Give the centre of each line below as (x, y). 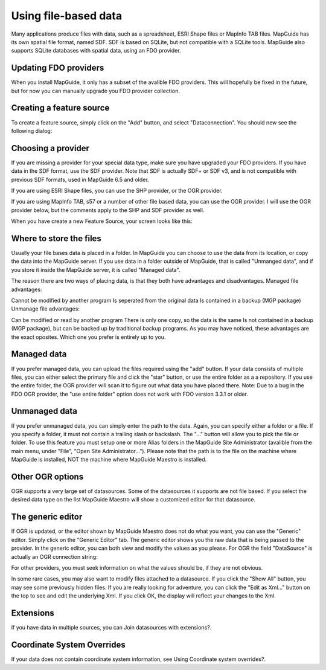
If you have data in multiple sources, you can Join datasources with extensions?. (111, 627)
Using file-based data (67, 16)
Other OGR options (47, 476)
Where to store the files (56, 238)
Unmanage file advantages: (45, 309)
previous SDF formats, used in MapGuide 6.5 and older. (80, 179)
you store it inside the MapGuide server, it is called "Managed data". (96, 269)
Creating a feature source (60, 108)
